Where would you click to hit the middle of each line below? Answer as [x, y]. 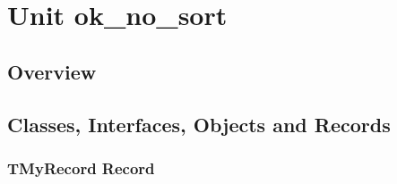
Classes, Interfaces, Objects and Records [199, 124]
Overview [52, 71]
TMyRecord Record [81, 167]
